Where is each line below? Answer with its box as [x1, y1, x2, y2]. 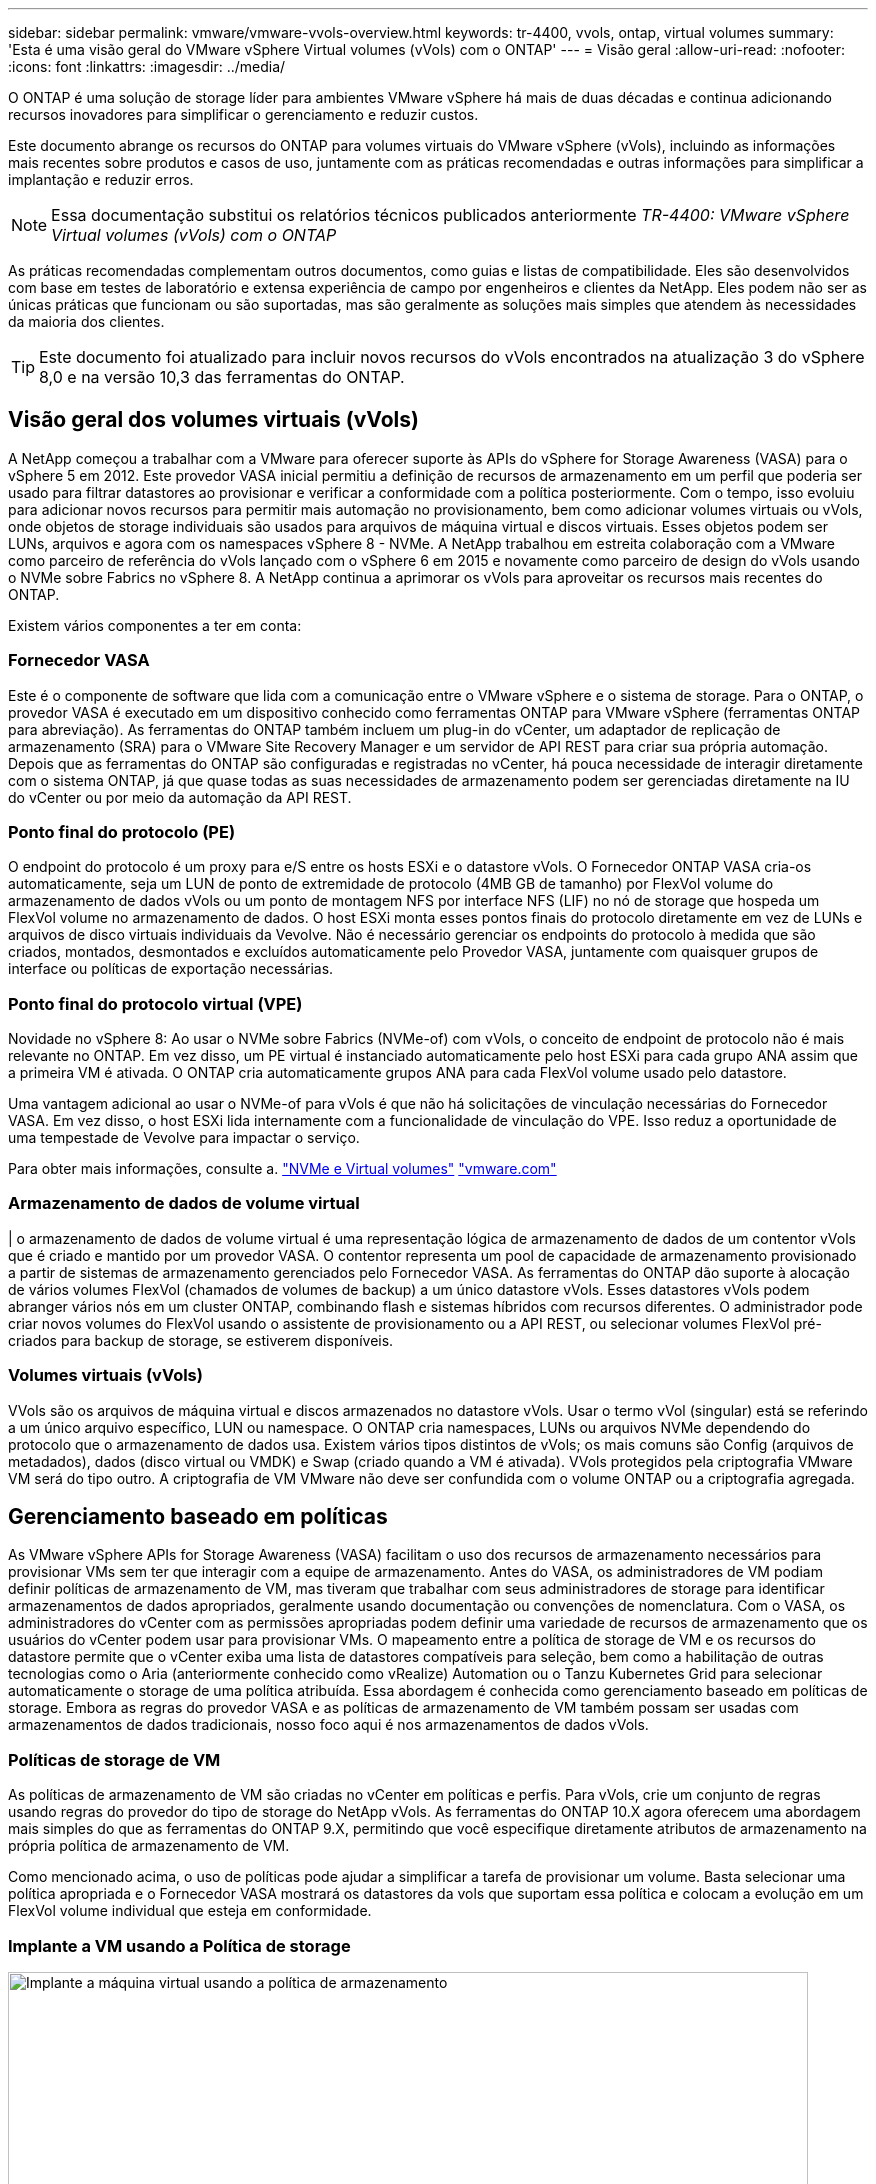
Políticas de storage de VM [8, 1749, 221, 1770]
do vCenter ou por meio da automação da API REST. [8, 788, 352, 806]
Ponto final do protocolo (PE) [8, 821, 236, 842]
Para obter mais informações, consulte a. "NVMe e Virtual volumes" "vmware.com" [8, 1160, 557, 1178]
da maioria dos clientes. [8, 313, 165, 330]
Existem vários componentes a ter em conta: [8, 616, 302, 634]
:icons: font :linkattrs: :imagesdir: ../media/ [8, 58, 286, 75]
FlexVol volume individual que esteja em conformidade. [8, 1902, 372, 1920]
